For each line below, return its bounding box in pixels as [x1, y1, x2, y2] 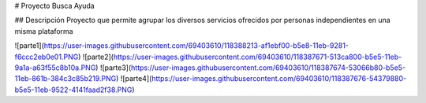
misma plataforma [14, 26, 74, 35]
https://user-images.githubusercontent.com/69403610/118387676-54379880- [151, 74, 406, 83]
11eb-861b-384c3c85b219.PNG [14, 74, 117, 83]
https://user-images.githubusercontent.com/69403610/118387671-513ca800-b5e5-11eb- [113, 52, 402, 61]
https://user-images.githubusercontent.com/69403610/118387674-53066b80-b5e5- [130, 63, 406, 72]
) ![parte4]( [115, 74, 152, 83]
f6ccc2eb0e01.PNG [14, 52, 79, 61]
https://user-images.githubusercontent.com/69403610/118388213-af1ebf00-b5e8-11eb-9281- [43, 41, 349, 50]
